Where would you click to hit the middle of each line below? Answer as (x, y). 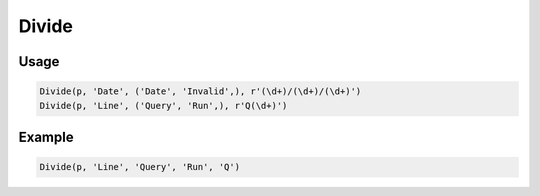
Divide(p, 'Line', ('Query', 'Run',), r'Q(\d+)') (163, 105)
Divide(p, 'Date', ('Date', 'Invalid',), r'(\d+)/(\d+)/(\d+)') (200, 91)
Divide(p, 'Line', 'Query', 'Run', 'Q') (139, 167)
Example (46, 136)
